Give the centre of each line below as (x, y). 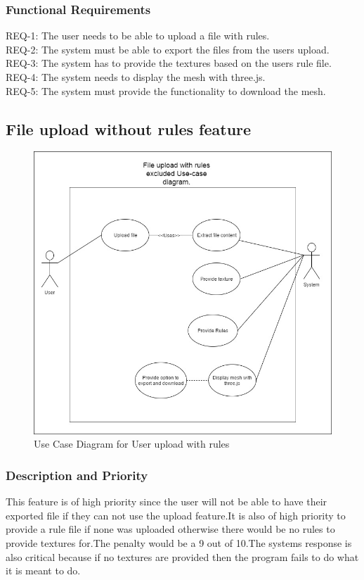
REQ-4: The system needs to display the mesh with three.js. (136, 77)
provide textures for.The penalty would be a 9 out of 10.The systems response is (179, 542)
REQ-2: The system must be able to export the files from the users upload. (168, 49)
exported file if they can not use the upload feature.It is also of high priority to (176, 515)
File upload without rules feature (129, 128)
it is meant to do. (43, 570)
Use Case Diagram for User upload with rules (132, 444)
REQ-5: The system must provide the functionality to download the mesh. (166, 90)
